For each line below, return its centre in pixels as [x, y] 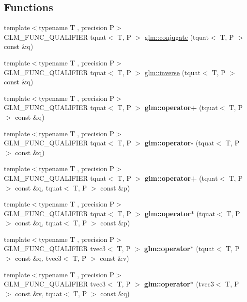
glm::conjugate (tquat [177, 37]
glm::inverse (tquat [173, 72]
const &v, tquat [39, 293]
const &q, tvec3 [38, 258]
